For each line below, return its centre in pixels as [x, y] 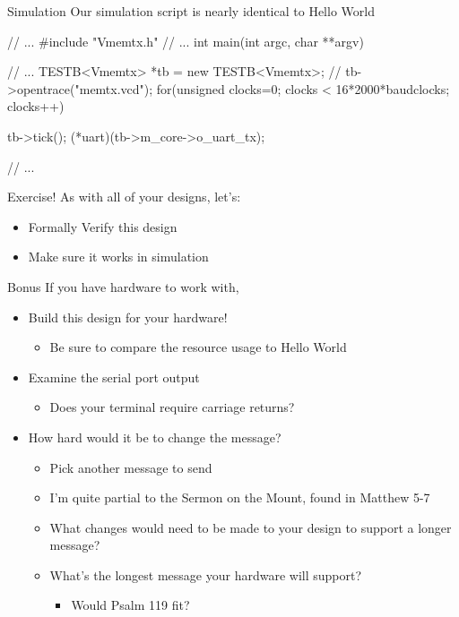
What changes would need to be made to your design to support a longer [251, 527]
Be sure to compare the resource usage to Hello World [198, 347]
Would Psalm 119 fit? [130, 605]
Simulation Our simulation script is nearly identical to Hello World [191, 11]
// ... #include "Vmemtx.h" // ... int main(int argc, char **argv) [186, 41]
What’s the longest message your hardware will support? [206, 574]
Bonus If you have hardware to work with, [123, 286]
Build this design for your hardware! [128, 317]
